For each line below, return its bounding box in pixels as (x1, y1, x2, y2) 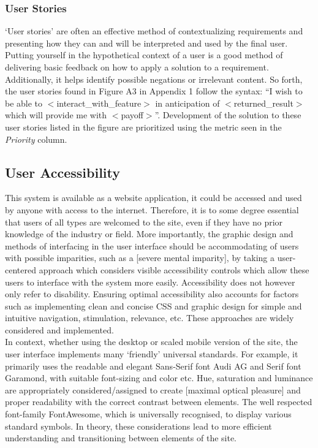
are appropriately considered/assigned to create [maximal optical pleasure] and (5, 383, 301, 396)
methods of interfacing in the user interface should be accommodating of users (5, 239, 299, 252)
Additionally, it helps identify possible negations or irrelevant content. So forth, (5, 72, 303, 85)
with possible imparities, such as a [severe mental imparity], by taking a (5, 251, 275, 264)
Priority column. (5, 132, 67, 145)
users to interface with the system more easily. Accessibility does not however (5, 275, 295, 288)
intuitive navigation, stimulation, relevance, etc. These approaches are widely (5, 311, 294, 324)
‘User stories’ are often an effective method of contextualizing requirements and (5, 25, 303, 37)
